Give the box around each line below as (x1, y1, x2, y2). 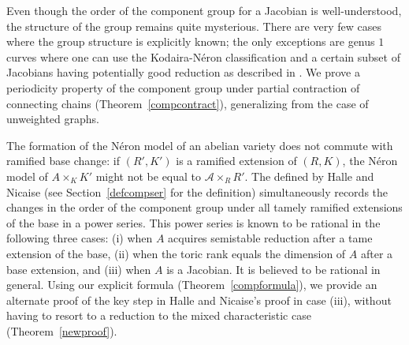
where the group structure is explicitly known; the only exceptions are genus (6, 33, 375, 50)
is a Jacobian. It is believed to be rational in (166, 261, 381, 277)
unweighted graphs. (6, 111, 99, 127)
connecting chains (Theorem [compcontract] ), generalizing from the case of (6, 95, 369, 111)
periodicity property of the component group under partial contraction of (6, 79, 360, 96)
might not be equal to (95, 167, 202, 184)
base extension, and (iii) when (6, 261, 151, 277)
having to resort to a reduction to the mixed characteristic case (6, 307, 311, 324)
